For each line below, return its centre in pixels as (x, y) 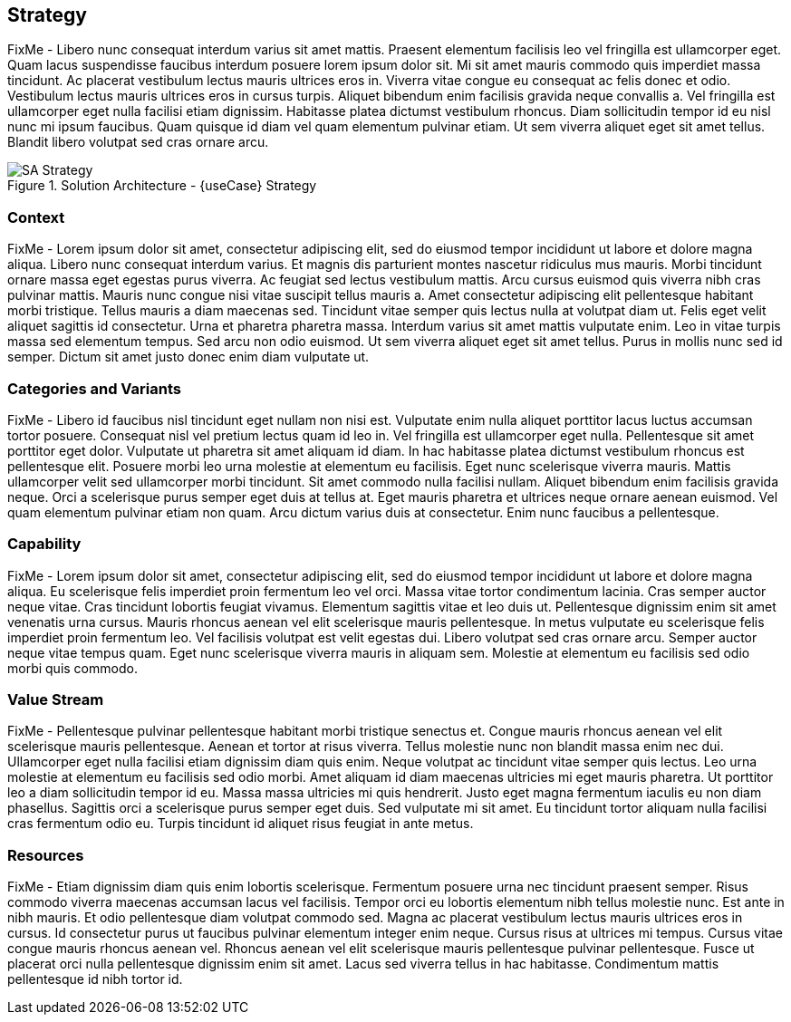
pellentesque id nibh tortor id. (95, 979)
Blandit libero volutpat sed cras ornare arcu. (138, 142)
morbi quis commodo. (72, 668)
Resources (46, 855)
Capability (44, 544)
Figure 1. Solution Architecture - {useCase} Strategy (162, 186)
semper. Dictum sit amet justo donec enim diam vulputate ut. (188, 357)
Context (36, 217)
